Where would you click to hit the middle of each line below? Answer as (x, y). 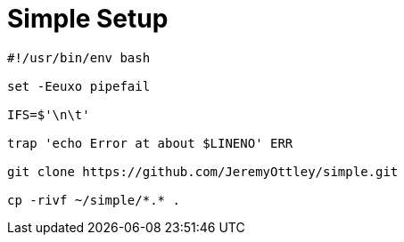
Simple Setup (88, 19)
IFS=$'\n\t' (49, 114)
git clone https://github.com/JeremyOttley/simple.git (203, 171)
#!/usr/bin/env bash (79, 57)
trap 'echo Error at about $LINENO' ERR (150, 143)
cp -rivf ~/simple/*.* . (94, 200)
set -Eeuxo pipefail (79, 86)
